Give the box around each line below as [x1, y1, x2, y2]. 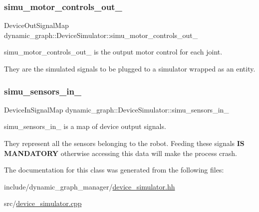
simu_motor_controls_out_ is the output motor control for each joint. [4, 46, 223, 57]
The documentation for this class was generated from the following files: [4, 164, 224, 175]
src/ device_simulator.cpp [4, 198, 82, 208]
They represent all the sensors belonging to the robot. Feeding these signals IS [4, 138, 245, 148]
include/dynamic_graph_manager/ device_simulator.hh [4, 181, 175, 191]
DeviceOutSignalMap [4, 20, 69, 30]
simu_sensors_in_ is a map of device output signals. [4, 121, 166, 131]
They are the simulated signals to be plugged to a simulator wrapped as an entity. [4, 63, 256, 73]
